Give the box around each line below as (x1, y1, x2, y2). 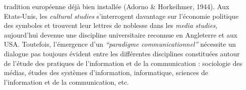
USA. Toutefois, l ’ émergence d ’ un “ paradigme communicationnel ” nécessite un (4, 39, 236, 49)
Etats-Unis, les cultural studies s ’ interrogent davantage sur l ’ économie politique (4, 11, 239, 21)
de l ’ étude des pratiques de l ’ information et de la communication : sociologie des (4, 58, 243, 68)
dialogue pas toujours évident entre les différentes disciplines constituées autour (4, 48, 240, 58)
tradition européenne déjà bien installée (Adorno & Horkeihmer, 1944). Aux (4, 1, 230, 11)
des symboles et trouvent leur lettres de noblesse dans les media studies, (4, 20, 218, 30)
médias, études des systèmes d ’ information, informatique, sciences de (4, 67, 208, 77)
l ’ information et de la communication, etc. (4, 77, 129, 87)
